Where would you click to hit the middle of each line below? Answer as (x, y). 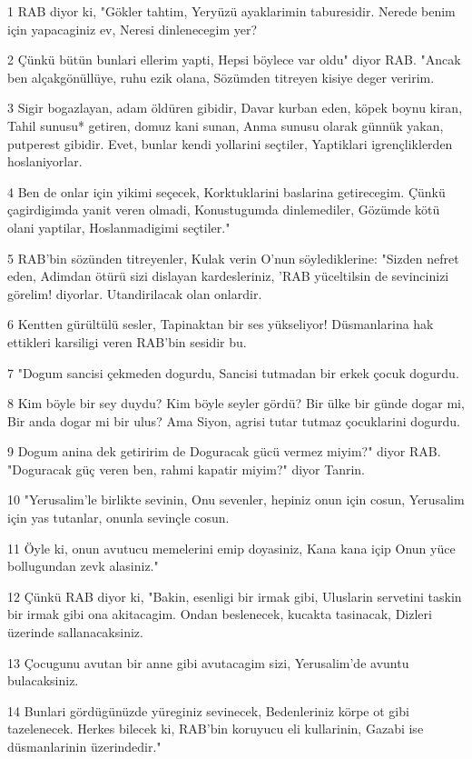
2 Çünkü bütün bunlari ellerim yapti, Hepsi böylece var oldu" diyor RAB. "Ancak (234, 60)
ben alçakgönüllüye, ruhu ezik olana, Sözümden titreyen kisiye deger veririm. (221, 77)
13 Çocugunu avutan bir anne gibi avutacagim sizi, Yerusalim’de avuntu (208, 662)
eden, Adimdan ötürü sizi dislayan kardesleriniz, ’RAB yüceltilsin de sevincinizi (228, 276)
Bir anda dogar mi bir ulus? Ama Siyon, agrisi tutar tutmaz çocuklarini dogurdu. (234, 420)
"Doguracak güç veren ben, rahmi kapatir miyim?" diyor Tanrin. (187, 469)
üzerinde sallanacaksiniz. (75, 632)
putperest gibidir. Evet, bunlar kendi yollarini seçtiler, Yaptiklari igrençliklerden (230, 143)
